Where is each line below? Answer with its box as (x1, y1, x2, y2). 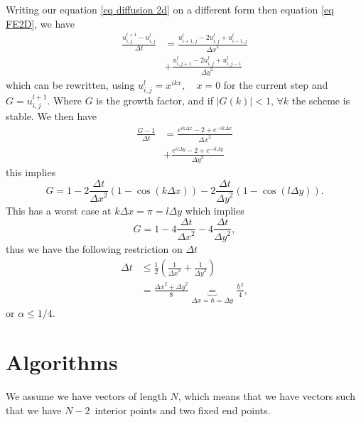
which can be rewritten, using (6, 77, 135, 92)
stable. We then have (6, 109, 97, 124)
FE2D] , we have (6, 16, 75, 31)
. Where (47, 92, 82, 107)
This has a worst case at (6, 203, 112, 218)
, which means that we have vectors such (178, 389, 355, 404)
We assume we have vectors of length (6, 389, 167, 404)
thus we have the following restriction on (6, 242, 183, 256)
